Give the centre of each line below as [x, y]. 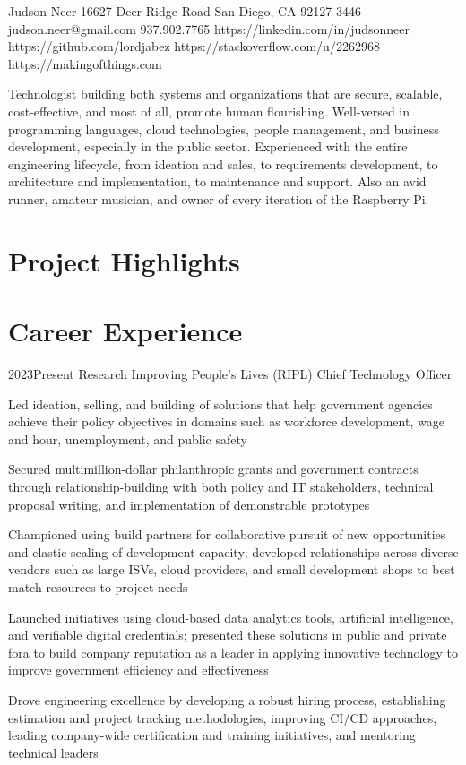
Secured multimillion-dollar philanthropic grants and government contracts [213, 469]
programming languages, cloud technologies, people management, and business [224, 129]
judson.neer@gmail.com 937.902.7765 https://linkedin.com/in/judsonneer [209, 28]
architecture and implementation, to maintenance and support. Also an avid [217, 181]
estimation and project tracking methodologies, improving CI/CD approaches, [223, 717]
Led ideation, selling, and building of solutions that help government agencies [220, 404]
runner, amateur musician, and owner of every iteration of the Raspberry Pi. [219, 198]
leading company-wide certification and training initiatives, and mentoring [212, 735]
